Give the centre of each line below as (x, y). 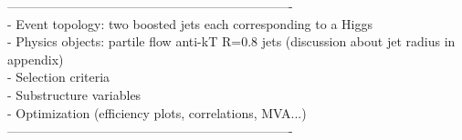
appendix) (36, 59)
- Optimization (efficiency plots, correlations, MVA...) (157, 112)
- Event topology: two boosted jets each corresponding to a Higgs (190, 23)
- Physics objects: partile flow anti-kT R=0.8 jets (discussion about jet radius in (231, 41)
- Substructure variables (74, 94)
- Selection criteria (59, 77)
